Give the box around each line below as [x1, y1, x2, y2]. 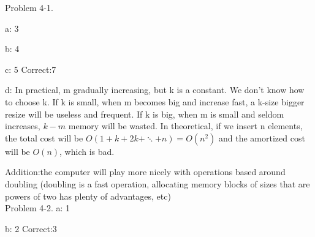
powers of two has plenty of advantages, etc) [5, 189, 171, 202]
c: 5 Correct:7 [5, 62, 56, 75]
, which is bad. [59, 145, 115, 157]
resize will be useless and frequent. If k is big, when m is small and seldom [5, 107, 284, 120]
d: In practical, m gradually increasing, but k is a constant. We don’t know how [5, 83, 305, 96]
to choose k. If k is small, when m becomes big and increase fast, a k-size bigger [5, 95, 305, 108]
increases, [5, 119, 40, 132]
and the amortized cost [219, 131, 305, 144]
